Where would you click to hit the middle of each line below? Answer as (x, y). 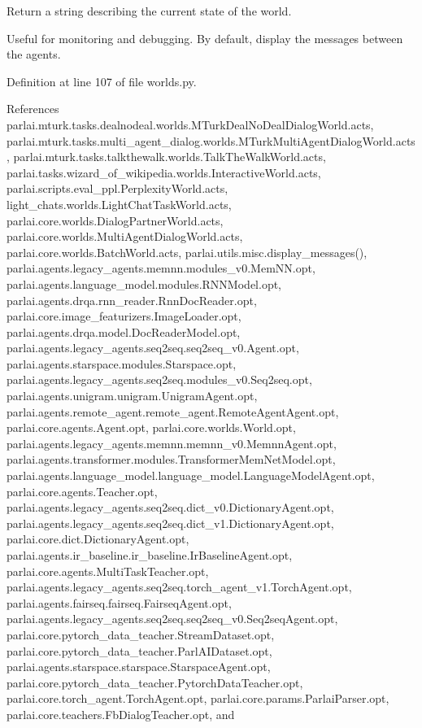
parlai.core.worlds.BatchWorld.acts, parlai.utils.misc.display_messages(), (187, 252)
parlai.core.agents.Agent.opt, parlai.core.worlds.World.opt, (151, 427)
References (33, 109)
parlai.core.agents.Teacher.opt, (82, 491)
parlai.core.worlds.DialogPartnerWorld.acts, (115, 220)
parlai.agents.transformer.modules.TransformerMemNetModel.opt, (171, 459)
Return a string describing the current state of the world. (149, 11)
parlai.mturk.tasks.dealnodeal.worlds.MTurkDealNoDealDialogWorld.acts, (190, 124)
